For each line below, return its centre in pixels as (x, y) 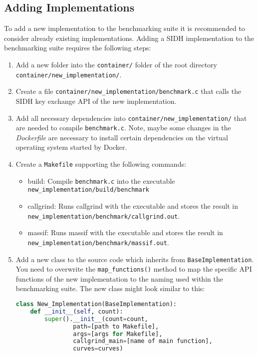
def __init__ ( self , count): (77, 311)
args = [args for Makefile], (118, 334)
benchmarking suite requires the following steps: (78, 48)
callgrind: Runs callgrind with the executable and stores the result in (133, 206)
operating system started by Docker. (71, 147)
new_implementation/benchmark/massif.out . (98, 242)
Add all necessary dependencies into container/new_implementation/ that (131, 118)
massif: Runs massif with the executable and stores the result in (125, 232)
